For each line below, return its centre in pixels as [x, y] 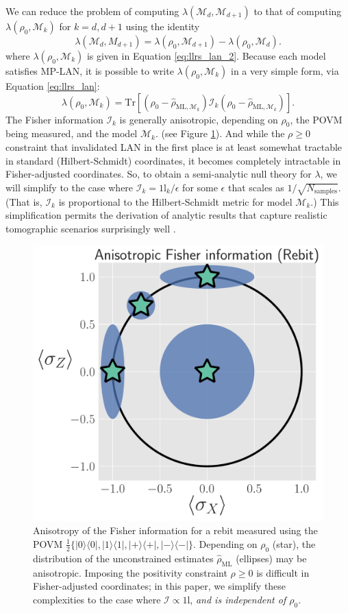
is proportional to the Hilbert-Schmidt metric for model [175, 201]
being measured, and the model [72, 133]
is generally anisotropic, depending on [199, 119]
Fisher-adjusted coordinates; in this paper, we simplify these [160, 586]
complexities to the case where [97, 599]
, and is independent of [238, 599]
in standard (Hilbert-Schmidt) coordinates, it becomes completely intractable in [173, 160]
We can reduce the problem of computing [92, 11]
